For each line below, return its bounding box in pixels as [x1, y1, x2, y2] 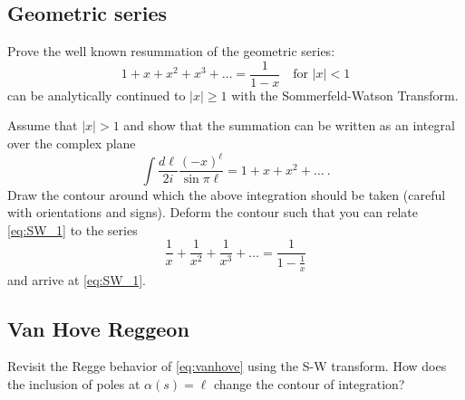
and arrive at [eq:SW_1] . [7, 270, 146, 289]
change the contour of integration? [213, 375, 405, 394]
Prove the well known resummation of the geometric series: [7, 42, 335, 61]
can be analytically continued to [7, 85, 186, 104]
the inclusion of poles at [7, 375, 140, 394]
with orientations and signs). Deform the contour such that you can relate [7, 203, 418, 222]
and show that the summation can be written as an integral [123, 116, 455, 135]
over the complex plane [7, 134, 136, 153]
